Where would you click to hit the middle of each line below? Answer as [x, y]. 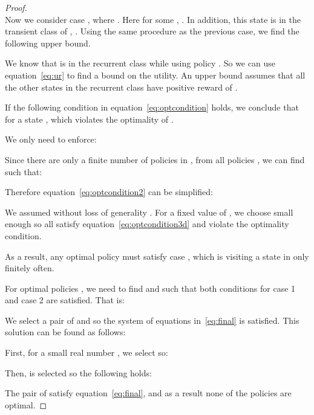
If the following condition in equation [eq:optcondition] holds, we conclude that [152, 107]
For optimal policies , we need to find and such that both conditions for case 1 [150, 288]
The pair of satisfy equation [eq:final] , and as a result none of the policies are [148, 393]
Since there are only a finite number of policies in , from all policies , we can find [155, 159]
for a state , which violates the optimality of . [89, 119]
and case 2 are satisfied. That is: [65, 300]
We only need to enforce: [51, 139]
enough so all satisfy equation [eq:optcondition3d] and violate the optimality [147, 224]
